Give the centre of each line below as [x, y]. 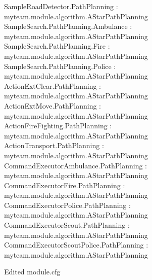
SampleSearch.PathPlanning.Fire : [57, 46]
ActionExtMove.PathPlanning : [53, 105]
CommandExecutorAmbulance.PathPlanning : [76, 165]
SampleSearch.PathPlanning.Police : [60, 66]
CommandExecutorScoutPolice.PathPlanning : [76, 245]
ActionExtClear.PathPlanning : [53, 85]
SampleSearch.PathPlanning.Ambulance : [68, 26]
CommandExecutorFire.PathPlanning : [65, 185]
